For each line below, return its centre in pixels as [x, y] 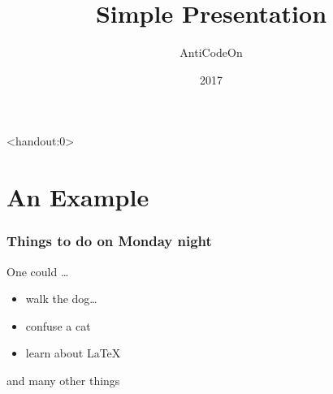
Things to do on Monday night [109, 241]
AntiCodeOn [211, 52]
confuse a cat [58, 325]
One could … [38, 271]
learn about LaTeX [73, 353]
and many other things [63, 380]
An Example [78, 197]
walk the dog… [61, 299]
